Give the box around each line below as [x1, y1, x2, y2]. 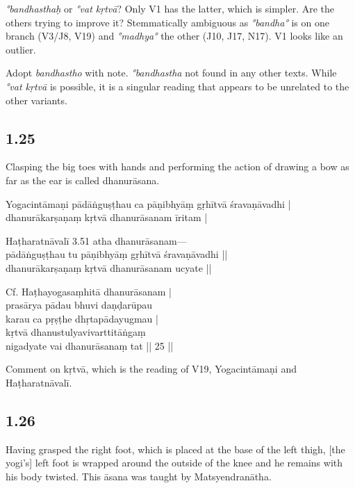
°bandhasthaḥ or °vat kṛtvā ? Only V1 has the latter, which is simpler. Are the [6, 1, 335, 15]
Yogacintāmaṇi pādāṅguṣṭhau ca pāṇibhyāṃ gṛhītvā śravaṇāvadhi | [6, 196, 291, 211]
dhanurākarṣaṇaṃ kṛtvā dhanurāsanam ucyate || [6, 260, 212, 275]
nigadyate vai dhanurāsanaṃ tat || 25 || [6, 338, 174, 352]
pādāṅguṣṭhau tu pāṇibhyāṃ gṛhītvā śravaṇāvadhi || [6, 247, 228, 261]
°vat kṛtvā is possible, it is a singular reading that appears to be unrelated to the [6, 79, 349, 93]
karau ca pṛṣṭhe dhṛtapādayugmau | [6, 311, 158, 325]
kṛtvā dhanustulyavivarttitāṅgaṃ [6, 325, 146, 339]
